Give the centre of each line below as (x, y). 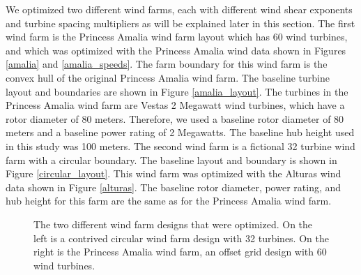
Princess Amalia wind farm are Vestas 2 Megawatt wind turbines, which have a (175, 105)
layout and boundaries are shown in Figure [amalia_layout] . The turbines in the (177, 91)
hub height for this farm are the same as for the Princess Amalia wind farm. (169, 201)
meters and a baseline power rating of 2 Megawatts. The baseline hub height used (180, 132)
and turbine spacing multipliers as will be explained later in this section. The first (180, 23)
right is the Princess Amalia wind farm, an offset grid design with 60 (180, 252)
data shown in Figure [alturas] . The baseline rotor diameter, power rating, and (174, 187)
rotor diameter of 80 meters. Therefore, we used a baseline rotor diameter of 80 (175, 118)
